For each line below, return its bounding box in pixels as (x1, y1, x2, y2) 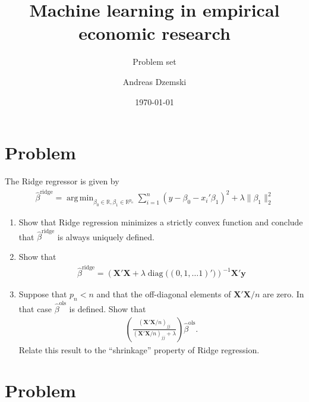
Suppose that (18, 288, 67, 300)
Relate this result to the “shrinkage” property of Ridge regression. (18, 343, 260, 356)
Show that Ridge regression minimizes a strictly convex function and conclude (18, 216, 303, 228)
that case (18, 302, 52, 315)
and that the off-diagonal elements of (96, 288, 231, 300)
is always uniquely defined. (57, 230, 154, 243)
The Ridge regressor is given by (5, 175, 119, 187)
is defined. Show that (69, 302, 146, 315)
